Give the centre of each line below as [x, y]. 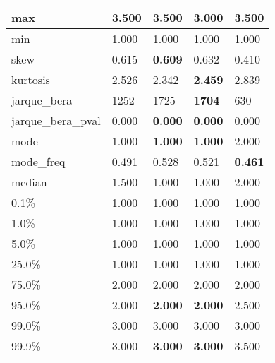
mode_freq [38, 161]
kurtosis [31, 79]
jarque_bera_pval [56, 120]
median [29, 182]
